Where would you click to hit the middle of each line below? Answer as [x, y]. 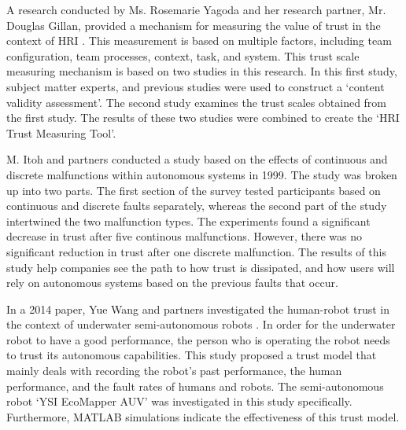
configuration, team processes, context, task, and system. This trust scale [183, 55]
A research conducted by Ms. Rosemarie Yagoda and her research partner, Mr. [196, 9]
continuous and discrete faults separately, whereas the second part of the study [197, 206]
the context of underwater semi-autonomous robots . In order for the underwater [201, 324]
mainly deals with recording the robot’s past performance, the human [174, 371]
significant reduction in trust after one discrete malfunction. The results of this [196, 251]
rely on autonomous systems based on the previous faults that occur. [172, 283]
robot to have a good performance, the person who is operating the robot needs [198, 339]
